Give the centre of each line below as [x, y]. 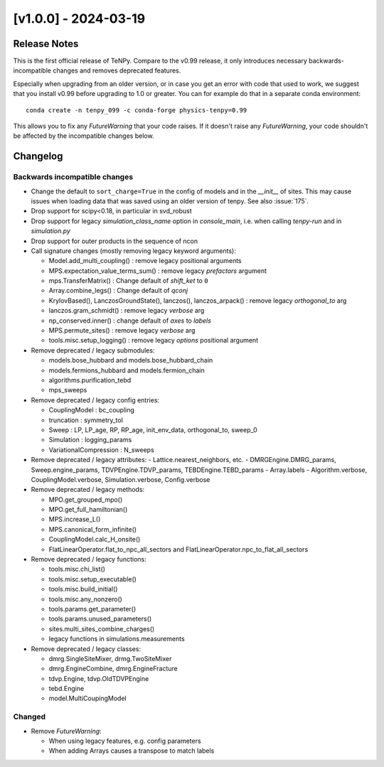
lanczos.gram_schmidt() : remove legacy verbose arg [127, 311]
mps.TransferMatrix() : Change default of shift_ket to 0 [129, 281]
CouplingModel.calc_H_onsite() [95, 540]
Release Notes [46, 44]
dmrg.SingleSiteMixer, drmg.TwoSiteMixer [110, 658]
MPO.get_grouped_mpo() [86, 499]
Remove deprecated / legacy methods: [88, 490]
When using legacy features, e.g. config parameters [125, 741]
